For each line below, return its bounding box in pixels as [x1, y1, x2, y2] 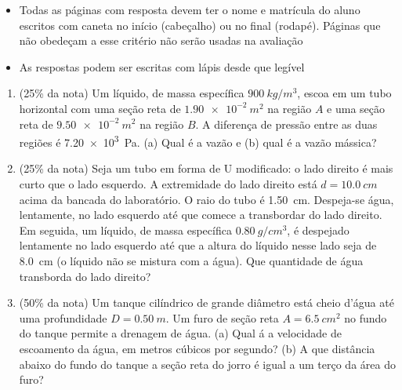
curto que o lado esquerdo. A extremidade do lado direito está [19, 176, 317, 191]
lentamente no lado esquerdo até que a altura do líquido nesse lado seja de [19, 237, 377, 253]
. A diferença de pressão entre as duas [195, 115, 378, 132]
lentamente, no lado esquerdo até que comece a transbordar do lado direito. [19, 206, 382, 223]
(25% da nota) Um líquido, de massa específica [19, 85, 244, 101]
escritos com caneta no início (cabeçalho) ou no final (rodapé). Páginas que [19, 16, 381, 33]
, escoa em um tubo [297, 85, 392, 101]
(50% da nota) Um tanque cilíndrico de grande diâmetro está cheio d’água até [19, 294, 394, 311]
